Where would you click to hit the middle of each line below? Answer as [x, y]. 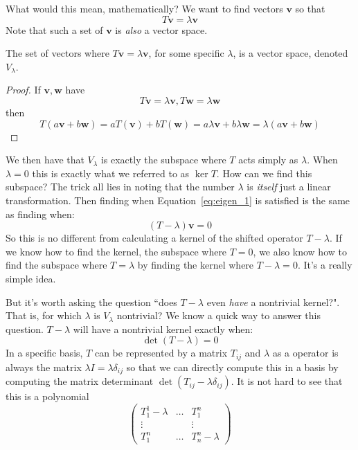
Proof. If [23, 90]
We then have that [45, 160]
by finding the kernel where [196, 265]
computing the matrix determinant [80, 381]
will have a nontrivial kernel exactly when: [163, 328]
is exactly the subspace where [163, 160]
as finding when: [40, 214]
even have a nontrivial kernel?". [273, 301]
